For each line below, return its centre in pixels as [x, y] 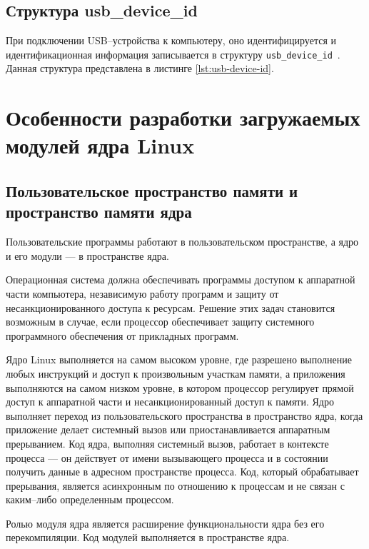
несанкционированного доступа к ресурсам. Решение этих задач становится [171, 307]
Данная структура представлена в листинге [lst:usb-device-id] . [140, 68]
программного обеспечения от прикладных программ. [122, 335]
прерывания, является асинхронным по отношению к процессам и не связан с [175, 485]
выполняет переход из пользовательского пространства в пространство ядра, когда [184, 415]
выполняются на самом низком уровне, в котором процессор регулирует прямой [180, 387]
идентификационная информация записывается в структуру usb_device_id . [173, 54]
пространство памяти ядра [99, 212]
